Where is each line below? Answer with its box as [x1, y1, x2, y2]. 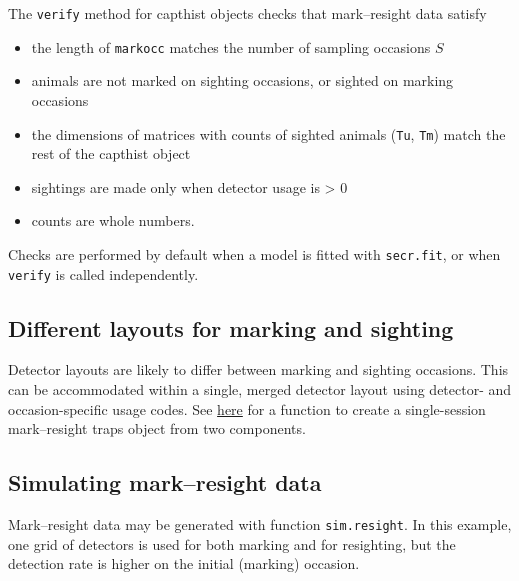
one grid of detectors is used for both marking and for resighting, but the [8, 533, 456, 554]
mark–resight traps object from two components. [8, 418, 306, 439]
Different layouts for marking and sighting [8, 312, 454, 343]
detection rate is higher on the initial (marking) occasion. [8, 553, 360, 574]
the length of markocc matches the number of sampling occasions [31, 36, 431, 57]
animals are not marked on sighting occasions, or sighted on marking [31, 70, 454, 91]
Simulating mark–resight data [8, 467, 322, 498]
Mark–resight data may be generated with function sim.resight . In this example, [8, 514, 512, 535]
